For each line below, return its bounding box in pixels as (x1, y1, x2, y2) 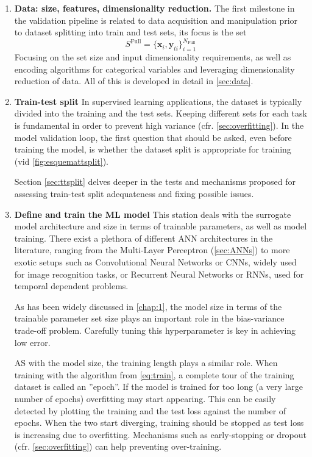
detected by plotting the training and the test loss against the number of (14, 404, 286, 417)
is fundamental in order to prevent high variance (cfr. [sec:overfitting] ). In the (14, 119, 304, 132)
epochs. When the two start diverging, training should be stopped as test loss (14, 416, 304, 429)
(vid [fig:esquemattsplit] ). (14, 154, 108, 167)
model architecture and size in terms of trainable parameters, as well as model (14, 220, 307, 232)
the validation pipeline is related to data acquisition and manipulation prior (14, 13, 298, 26)
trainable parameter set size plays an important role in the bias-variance (14, 312, 285, 325)
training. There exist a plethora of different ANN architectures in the (14, 231, 273, 244)
